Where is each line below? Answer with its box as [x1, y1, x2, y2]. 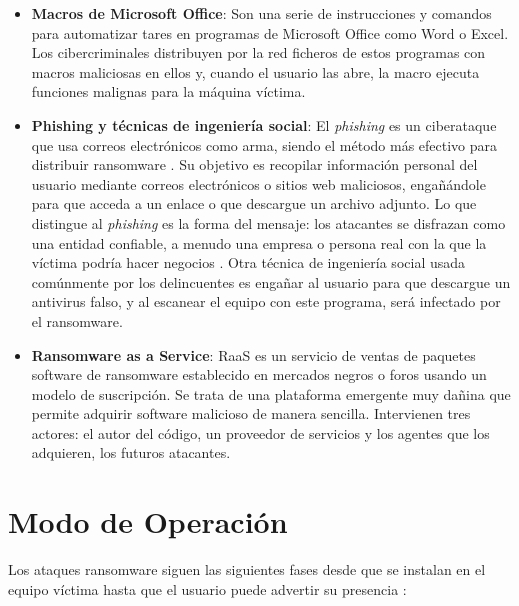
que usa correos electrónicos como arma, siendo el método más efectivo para [31, 134, 498, 155]
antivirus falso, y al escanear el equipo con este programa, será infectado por [31, 291, 501, 312]
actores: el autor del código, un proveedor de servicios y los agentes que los [31, 422, 490, 443]
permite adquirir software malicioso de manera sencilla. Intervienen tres [31, 403, 471, 424]
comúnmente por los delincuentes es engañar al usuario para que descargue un [31, 271, 511, 292]
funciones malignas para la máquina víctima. [31, 81, 306, 102]
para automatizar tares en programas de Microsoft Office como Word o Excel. [31, 22, 509, 43]
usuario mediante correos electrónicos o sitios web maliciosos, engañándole [31, 173, 486, 194]
